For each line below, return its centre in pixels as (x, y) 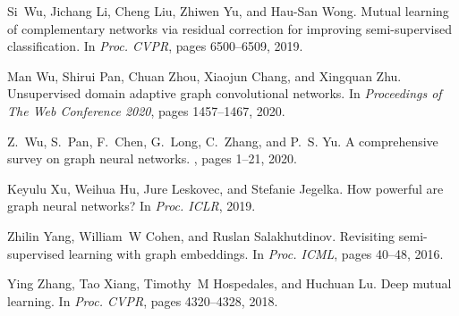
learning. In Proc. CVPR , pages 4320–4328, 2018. (143, 300)
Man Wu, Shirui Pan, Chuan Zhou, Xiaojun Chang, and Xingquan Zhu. (204, 75)
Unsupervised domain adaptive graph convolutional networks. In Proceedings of (225, 93)
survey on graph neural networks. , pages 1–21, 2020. (152, 158)
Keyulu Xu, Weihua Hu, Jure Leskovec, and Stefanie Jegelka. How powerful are (225, 188)
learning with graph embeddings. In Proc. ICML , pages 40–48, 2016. (256, 253)
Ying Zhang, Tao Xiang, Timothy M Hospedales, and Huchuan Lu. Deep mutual (229, 283)
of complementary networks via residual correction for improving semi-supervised (229, 28)
